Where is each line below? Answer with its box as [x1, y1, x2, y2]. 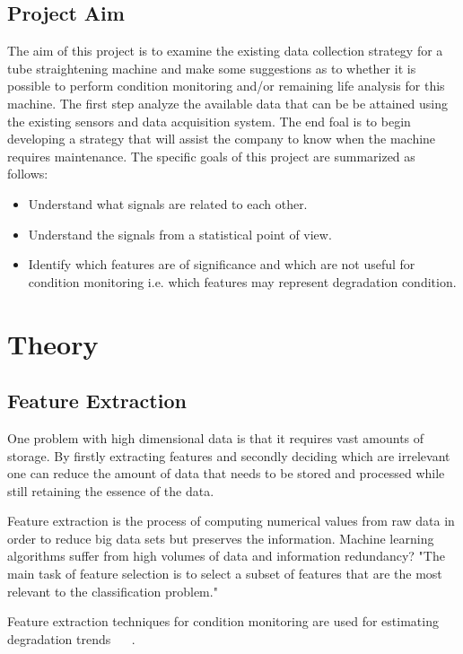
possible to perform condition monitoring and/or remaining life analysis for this [7, 76, 445, 95]
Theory [7, 325, 99, 362]
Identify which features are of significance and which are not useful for [28, 255, 415, 274]
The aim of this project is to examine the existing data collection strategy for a [7, 41, 443, 60]
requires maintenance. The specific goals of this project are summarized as [7, 146, 415, 165]
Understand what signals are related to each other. [28, 194, 308, 213]
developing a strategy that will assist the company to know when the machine [7, 129, 436, 148]
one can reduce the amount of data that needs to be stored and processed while [7, 464, 445, 483]
